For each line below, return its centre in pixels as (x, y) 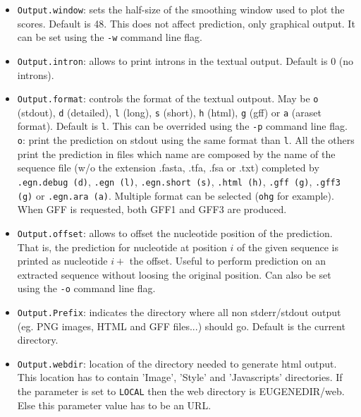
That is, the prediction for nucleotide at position (122, 247)
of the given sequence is (287, 247)
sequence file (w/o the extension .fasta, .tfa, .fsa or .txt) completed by (168, 168)
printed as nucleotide (62, 261)
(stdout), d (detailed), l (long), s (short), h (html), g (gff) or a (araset (169, 112)
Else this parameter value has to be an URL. (114, 405)
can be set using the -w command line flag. (110, 37)
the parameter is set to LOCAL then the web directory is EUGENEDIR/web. (181, 391)
